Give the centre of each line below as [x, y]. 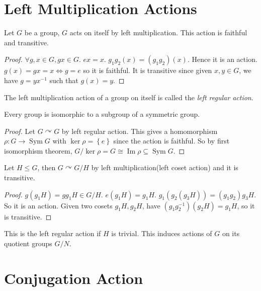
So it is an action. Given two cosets [58, 205]
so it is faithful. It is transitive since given [148, 70]
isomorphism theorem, [38, 150]
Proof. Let [20, 131]
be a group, [42, 32]
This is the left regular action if [53, 233]
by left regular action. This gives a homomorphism [140, 131]
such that [64, 80]
